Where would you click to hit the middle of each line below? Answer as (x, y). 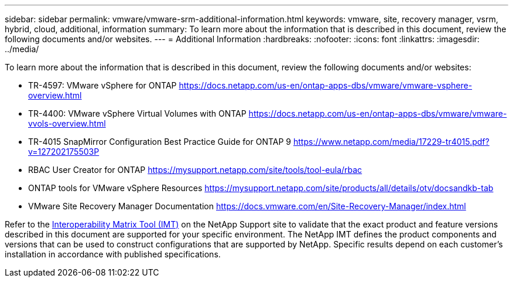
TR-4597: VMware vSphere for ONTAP (102, 85)
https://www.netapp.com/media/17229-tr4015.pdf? (391, 142)
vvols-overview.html (67, 123)
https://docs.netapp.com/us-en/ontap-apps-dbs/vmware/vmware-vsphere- (326, 85)
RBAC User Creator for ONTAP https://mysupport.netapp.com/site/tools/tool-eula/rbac (195, 170)
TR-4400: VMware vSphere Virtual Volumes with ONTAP (137, 113)
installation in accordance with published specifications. (113, 254)
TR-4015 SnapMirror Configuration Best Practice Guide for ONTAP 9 (160, 142)
